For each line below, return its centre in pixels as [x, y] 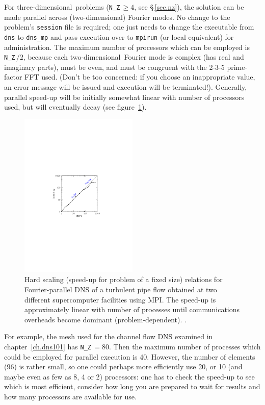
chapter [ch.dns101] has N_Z [48, 346]
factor [13, 77]
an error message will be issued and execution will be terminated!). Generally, [126, 87]
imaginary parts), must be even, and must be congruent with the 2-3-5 [114, 67]
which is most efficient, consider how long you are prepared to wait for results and [132, 386]
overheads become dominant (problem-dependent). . [105, 319]
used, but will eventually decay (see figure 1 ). [75, 107]
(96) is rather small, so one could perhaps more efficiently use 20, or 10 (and [123, 366]
